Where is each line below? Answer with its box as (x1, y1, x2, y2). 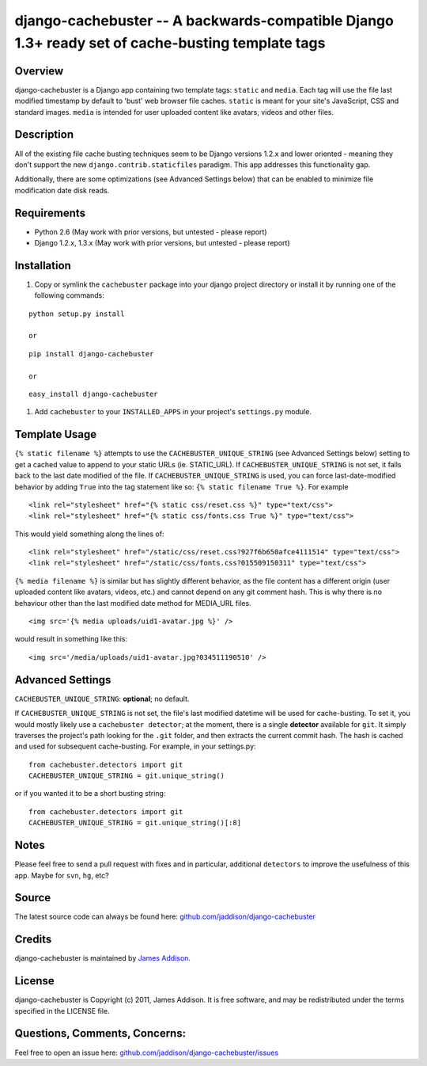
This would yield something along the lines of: (14, 529, 164, 539)
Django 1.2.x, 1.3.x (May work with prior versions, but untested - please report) (34, 238, 290, 248)
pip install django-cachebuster (28, 349, 154, 358)
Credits (14, 933, 52, 946)
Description (14, 128, 74, 142)
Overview (14, 64, 64, 78)
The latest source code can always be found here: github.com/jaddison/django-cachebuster (14, 912, 316, 922)
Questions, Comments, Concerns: (14, 1026, 186, 1041)
